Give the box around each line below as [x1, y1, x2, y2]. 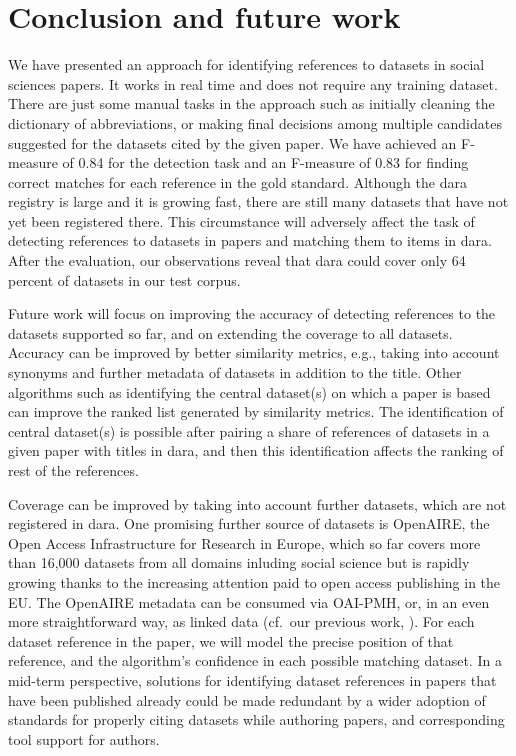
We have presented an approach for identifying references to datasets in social [8, 54, 485, 75]
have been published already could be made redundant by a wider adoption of [8, 689, 486, 710]
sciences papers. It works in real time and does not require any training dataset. [8, 73, 498, 94]
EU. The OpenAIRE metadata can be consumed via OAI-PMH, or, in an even [8, 591, 490, 612]
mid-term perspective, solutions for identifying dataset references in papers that [8, 669, 497, 690]
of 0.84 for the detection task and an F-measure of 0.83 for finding [62, 152, 469, 173]
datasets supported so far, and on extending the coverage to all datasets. [8, 322, 453, 343]
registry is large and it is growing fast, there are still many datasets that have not [8, 191, 509, 212]
